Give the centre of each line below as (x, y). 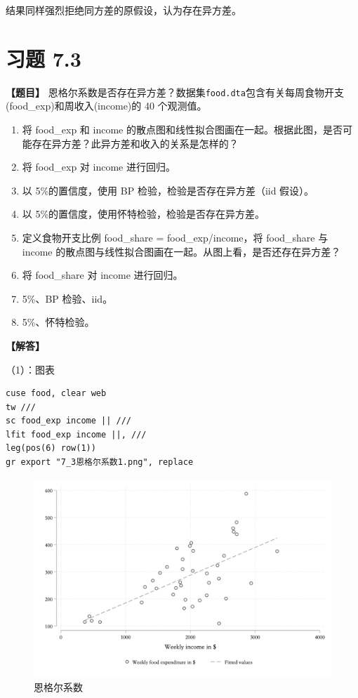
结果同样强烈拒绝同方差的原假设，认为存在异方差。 (124, 10)
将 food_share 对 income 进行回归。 (102, 275)
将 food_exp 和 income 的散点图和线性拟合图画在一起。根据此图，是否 (182, 129)
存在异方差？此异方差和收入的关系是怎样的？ (135, 143)
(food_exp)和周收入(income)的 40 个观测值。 (106, 106)
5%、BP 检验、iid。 (67, 298)
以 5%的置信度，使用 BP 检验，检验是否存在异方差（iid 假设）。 (168, 190)
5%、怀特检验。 (58, 322)
